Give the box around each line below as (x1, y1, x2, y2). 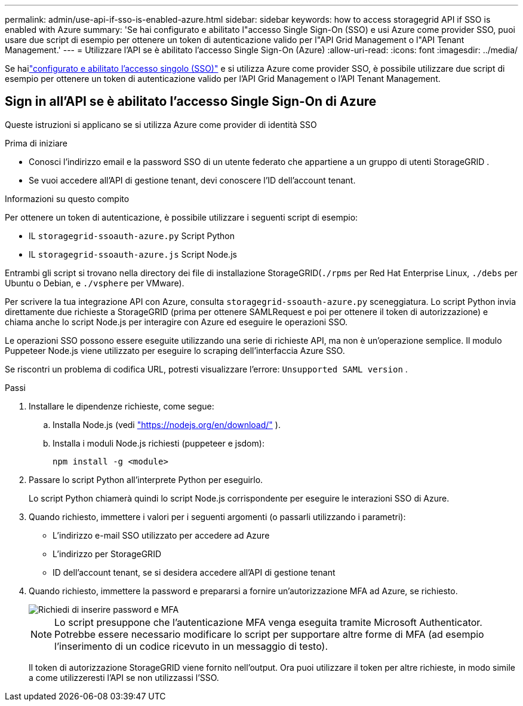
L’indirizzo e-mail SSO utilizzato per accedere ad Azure (53, 530, 270, 540)
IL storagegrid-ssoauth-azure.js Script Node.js (29, 249, 237, 259)
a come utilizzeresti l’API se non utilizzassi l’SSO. (29, 672, 219, 683)
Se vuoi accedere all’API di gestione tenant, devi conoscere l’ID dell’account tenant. (29, 175, 356, 185)
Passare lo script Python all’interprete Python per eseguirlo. (29, 474, 263, 485)
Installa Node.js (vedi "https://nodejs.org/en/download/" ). (53, 419, 281, 430)
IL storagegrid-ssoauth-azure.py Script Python (29, 230, 235, 241)
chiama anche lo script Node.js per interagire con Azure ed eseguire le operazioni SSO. (5, 316, 348, 327)
